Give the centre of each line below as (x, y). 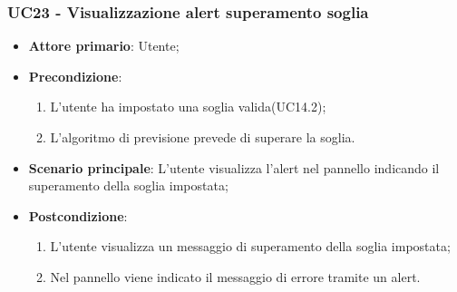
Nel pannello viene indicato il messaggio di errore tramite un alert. (235, 276)
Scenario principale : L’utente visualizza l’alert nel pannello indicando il (234, 167)
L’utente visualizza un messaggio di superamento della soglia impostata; (250, 246)
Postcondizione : (78, 215)
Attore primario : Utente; (104, 46)
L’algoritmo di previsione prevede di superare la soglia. (203, 137)
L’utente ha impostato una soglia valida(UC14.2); (188, 107)
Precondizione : (75, 76)
